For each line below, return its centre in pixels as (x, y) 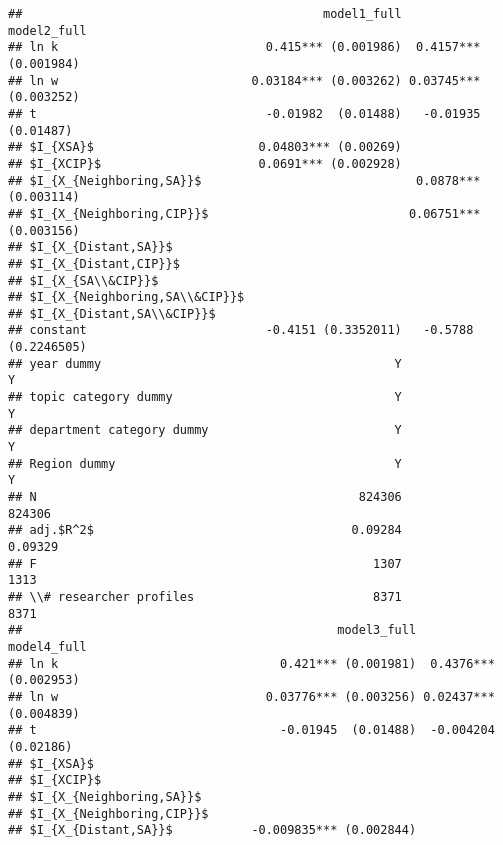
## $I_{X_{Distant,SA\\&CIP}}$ (112, 313)
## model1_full (205, 14)
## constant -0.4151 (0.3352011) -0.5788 (241, 330)
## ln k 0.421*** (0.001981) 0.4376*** (251, 663)
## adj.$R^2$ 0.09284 (205, 530)
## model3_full (212, 630)
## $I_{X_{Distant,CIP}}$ (94, 263)
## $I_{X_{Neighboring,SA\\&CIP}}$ (126, 297)
